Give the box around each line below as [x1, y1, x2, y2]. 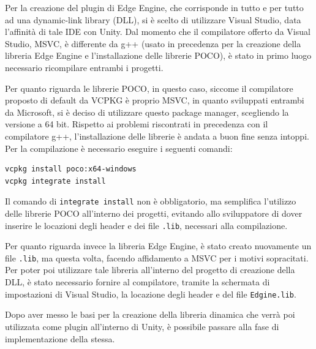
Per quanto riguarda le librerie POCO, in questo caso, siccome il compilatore [5, 81, 293, 94]
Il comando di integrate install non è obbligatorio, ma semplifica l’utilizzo [5, 195, 296, 208]
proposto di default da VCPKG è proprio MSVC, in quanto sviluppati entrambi [5, 94, 304, 107]
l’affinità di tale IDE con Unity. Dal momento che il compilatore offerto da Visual [5, 25, 310, 38]
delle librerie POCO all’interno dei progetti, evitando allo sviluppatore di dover [5, 206, 303, 219]
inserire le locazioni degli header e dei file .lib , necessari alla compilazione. [5, 219, 288, 231]
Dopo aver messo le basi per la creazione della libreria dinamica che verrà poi [5, 308, 295, 321]
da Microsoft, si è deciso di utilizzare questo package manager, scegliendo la [5, 105, 289, 118]
